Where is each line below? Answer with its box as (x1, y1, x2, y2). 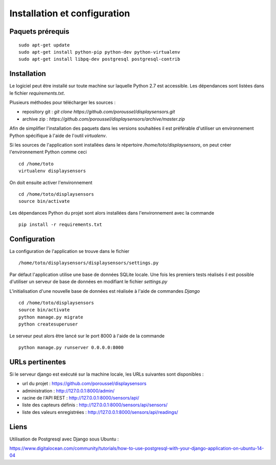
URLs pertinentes (9, 358, 66, 366)
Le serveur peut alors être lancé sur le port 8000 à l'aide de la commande (9, 333, 165, 339)
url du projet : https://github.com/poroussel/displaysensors (22, 381, 147, 387)
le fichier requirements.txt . (9, 90, 65, 96)
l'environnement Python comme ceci (9, 149, 87, 155)
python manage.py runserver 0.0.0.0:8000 (18, 344, 124, 350)
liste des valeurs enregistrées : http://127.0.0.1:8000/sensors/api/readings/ (22, 409, 178, 415)
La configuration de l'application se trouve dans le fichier (9, 248, 130, 254)
